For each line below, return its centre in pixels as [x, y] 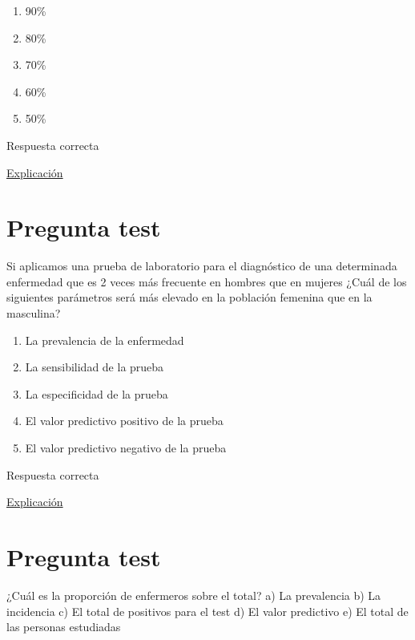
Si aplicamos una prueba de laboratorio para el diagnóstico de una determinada [202, 266]
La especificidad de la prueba [97, 393]
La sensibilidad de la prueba [95, 367]
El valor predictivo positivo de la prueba [124, 421]
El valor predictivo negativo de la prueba [126, 448]
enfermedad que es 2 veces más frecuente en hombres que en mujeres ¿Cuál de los [207, 281]
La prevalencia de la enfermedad [105, 340]
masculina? [34, 313]
